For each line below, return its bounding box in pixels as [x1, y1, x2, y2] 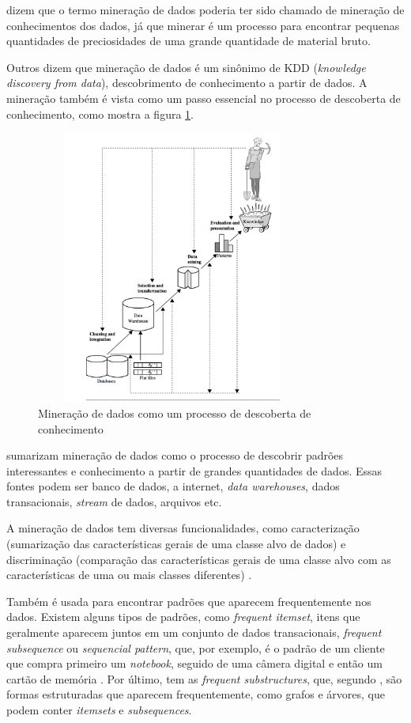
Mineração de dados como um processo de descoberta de [38, 404, 311, 421]
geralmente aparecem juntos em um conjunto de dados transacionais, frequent [6, 624, 382, 641]
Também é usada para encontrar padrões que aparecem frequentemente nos [6, 592, 371, 609]
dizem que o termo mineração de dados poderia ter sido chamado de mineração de [6, 2, 405, 17]
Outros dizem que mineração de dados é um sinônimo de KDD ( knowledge [6, 59, 366, 75]
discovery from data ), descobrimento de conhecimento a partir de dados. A [6, 74, 368, 91]
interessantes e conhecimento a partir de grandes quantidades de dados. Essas [6, 462, 383, 479]
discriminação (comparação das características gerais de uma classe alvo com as [6, 551, 391, 567]
